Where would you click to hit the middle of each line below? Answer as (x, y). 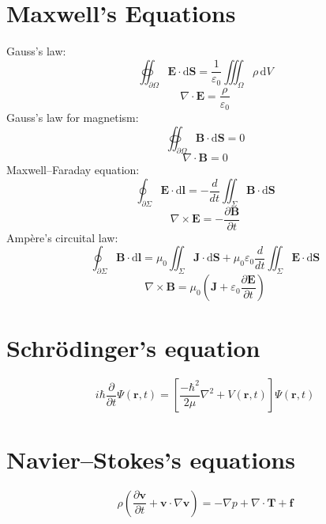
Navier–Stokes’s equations (151, 459)
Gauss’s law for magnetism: (73, 118)
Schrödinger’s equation (133, 348)
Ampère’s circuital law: (62, 237)
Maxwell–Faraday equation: (73, 170)
